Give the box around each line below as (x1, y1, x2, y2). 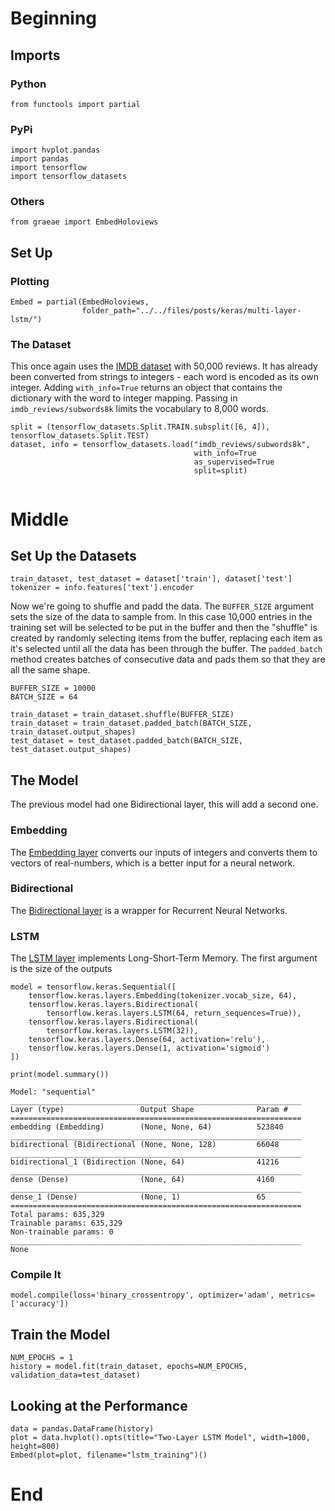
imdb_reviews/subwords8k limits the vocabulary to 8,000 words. (10, 403, 270, 415)
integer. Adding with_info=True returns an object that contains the (10, 382, 283, 394)
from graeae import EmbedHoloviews (10, 217, 159, 227)
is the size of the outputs (10, 963, 113, 975)
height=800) (10, 1442, 60, 1452)
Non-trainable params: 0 (10, 1227, 114, 1237)
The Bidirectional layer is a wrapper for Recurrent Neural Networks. (10, 904, 288, 916)
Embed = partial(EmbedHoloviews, (10, 297, 150, 307)
